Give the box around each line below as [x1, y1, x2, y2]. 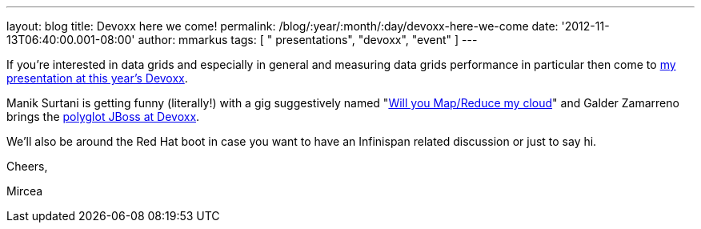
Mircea [6, 184, 43, 198]
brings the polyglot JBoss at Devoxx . [6, 110, 200, 123]
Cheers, [6, 159, 48, 173]
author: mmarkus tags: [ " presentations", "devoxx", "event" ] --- [138, 33, 478, 46]
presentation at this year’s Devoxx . [6, 71, 188, 85]
